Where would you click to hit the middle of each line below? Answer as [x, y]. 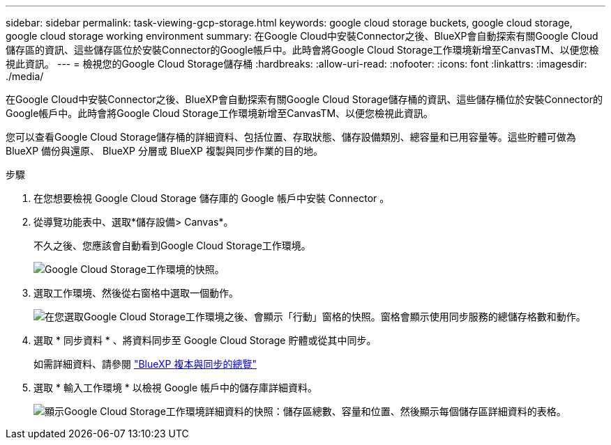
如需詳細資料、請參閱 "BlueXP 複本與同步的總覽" [145, 364]
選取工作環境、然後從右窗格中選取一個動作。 [136, 293]
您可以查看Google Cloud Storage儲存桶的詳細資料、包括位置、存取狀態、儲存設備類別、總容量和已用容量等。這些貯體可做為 [291, 137]
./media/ [25, 76]
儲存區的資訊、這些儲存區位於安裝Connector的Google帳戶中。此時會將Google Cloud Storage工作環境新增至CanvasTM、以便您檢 [302, 50]
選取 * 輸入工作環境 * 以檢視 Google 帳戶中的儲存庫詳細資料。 [176, 388]
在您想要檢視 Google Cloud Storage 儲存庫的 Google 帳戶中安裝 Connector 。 [212, 198]
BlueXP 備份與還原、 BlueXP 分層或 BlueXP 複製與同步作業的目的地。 [164, 151]
